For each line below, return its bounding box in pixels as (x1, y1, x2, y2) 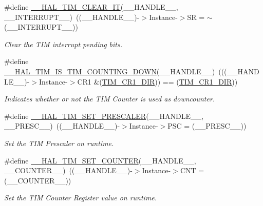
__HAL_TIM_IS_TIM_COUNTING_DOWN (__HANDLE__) (4, 66, 215, 76)
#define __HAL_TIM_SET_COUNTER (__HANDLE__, (4, 155, 196, 166)
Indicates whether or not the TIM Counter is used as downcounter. (4, 93, 215, 104)
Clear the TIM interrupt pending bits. (4, 38, 122, 49)
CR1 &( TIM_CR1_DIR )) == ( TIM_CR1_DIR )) (77, 76, 238, 87)
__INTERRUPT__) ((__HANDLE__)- (4, 11, 140, 22)
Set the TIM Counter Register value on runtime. (4, 192, 157, 203)
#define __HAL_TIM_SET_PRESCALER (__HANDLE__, (4, 110, 203, 121)
